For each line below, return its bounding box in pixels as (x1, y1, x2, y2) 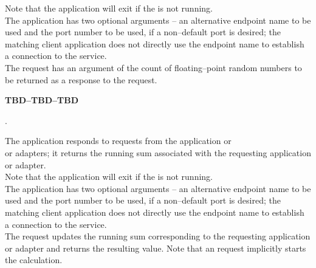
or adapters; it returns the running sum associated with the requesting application (5, 146, 311, 159)
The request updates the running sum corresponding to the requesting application (5, 230, 311, 242)
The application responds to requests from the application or (5, 134, 232, 147)
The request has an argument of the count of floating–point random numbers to (5, 61, 302, 74)
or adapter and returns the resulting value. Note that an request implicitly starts (5, 241, 306, 254)
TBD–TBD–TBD (5, 94, 79, 106)
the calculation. (5, 253, 63, 266)
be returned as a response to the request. (5, 73, 157, 86)
